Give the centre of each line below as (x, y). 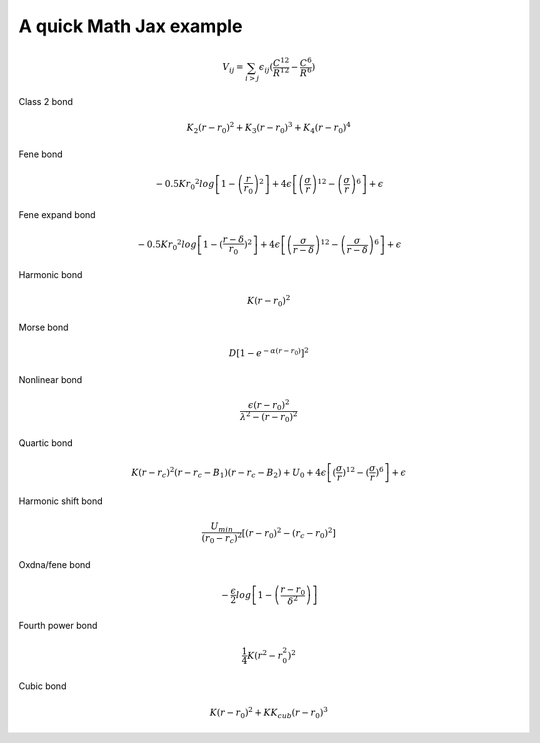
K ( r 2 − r (264, 654)
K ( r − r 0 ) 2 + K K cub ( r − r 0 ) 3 (269, 712)
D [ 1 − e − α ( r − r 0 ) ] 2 (268, 352)
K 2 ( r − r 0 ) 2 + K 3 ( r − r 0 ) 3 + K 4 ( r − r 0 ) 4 (269, 128)
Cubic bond (42, 686)
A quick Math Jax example (130, 26)
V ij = (232, 68)
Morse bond (43, 327)
